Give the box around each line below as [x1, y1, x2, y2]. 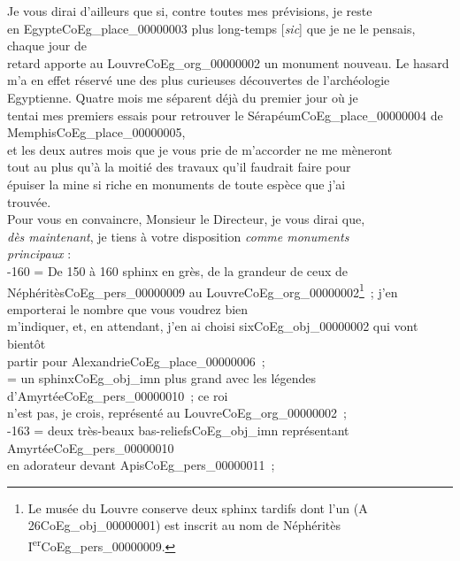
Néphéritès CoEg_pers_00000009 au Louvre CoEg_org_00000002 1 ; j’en [7, 280, 398, 301]
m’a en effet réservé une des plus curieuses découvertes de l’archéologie [7, 71, 390, 89]
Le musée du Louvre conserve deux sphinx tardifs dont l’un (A [27, 498, 368, 517]
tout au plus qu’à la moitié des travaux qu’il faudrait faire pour [7, 158, 351, 176]
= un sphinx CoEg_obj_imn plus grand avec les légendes [7, 369, 317, 388]
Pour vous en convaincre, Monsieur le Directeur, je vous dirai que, [7, 210, 365, 228]
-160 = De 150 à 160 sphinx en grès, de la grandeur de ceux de [7, 261, 349, 280]
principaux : [7, 244, 72, 263]
